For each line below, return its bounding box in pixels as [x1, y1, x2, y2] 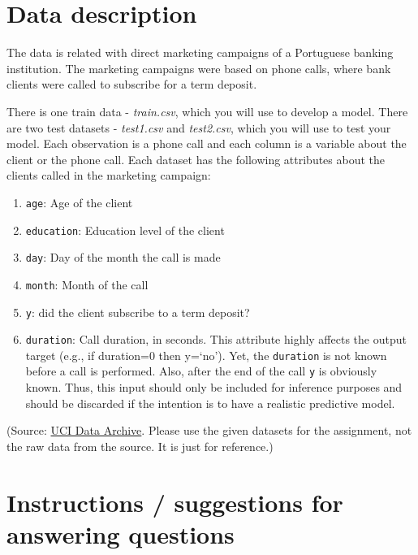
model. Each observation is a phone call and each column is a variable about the [6, 135, 407, 152]
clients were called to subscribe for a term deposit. [6, 76, 257, 93]
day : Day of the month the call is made [25, 249, 221, 266]
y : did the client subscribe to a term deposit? [25, 303, 250, 320]
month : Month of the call [25, 275, 149, 293]
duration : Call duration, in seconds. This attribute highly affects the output [25, 331, 407, 348]
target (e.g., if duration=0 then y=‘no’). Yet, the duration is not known [25, 346, 387, 363]
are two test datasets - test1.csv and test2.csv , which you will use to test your [6, 119, 391, 136]
